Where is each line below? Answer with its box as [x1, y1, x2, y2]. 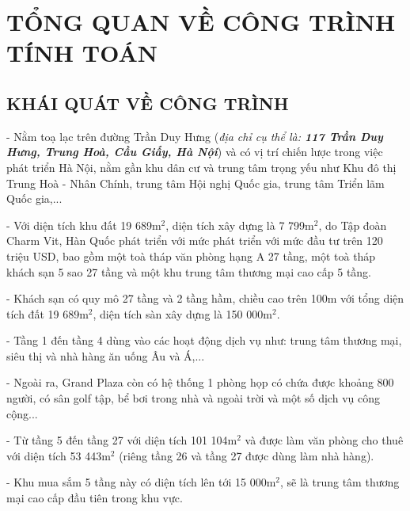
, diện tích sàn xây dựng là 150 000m [93, 305, 272, 322]
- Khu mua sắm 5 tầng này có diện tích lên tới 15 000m [6, 474, 276, 490]
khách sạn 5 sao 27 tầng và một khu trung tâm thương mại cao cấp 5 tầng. [6, 263, 372, 280]
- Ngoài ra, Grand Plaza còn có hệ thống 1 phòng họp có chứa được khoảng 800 [6, 374, 394, 391]
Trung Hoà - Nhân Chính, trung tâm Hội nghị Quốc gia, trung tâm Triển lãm [6, 174, 385, 191]
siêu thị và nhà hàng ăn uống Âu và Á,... [6, 347, 205, 364]
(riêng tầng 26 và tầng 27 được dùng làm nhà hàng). [119, 447, 374, 463]
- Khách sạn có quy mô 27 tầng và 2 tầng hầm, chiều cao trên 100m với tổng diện [6, 290, 404, 307]
